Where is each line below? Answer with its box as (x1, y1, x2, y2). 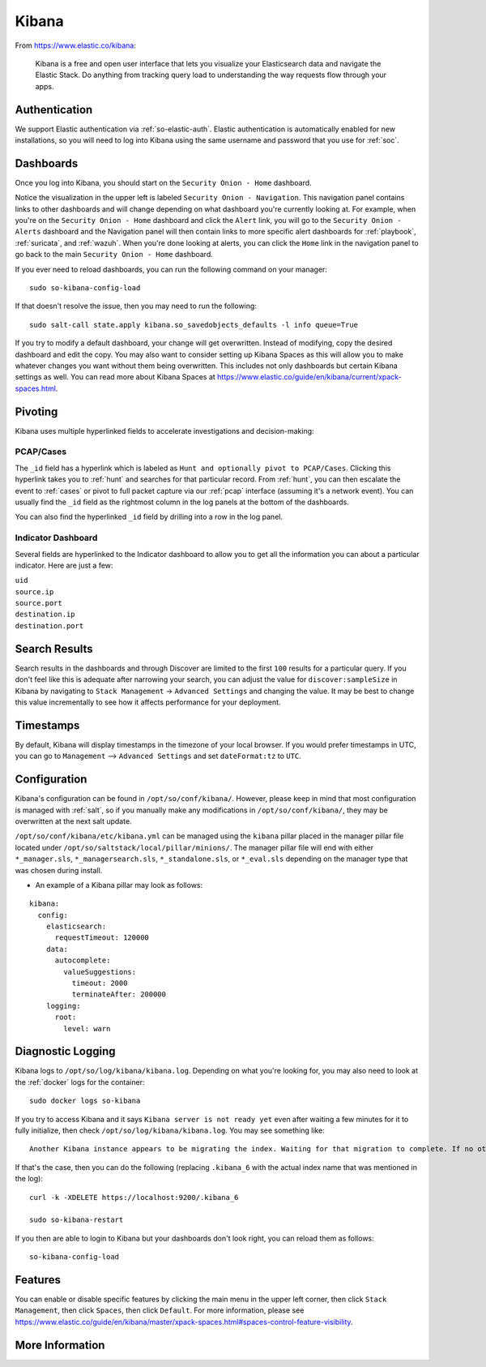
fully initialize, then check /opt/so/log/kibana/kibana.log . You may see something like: (15, 1125, 326, 1135)
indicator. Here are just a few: (15, 560, 113, 570)
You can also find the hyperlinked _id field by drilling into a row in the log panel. (15, 512, 283, 522)
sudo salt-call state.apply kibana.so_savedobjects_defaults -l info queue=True (29, 320, 359, 329)
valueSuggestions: (63, 967, 137, 976)
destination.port (15, 621, 84, 630)
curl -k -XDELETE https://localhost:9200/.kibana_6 (29, 1193, 239, 1202)
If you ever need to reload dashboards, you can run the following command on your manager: (15, 264, 328, 274)
